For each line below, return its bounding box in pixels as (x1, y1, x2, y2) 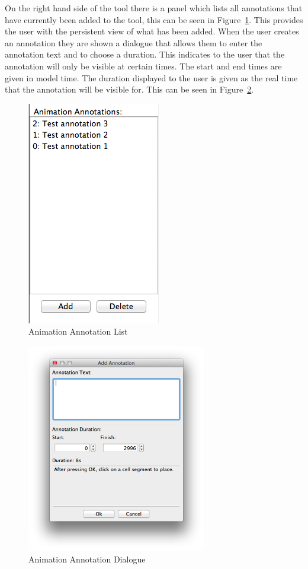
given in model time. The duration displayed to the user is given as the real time (5, 71, 298, 84)
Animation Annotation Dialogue (28, 552, 146, 565)
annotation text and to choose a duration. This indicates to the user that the (5, 48, 285, 61)
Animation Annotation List (28, 325, 128, 338)
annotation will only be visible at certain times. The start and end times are (5, 59, 282, 72)
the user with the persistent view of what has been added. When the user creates (5, 25, 299, 37)
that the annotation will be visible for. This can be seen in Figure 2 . (5, 83, 254, 96)
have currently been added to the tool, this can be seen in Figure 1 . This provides (5, 13, 303, 26)
